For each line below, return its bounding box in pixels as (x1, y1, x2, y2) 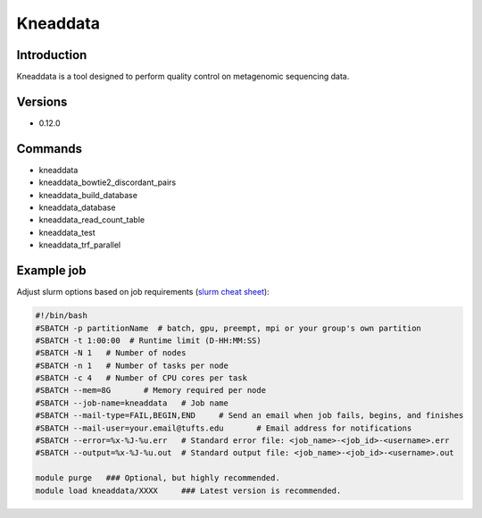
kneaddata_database (38, 202, 116, 213)
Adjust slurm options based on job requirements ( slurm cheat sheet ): (16, 287, 270, 297)
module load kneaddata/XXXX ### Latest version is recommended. (35, 485, 342, 496)
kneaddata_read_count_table (38, 214, 145, 225)
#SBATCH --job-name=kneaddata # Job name (35, 397, 229, 408)
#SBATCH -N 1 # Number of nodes (35, 348, 187, 358)
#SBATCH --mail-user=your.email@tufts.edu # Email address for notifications (35, 422, 412, 433)
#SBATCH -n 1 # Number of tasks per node (35, 360, 229, 371)
